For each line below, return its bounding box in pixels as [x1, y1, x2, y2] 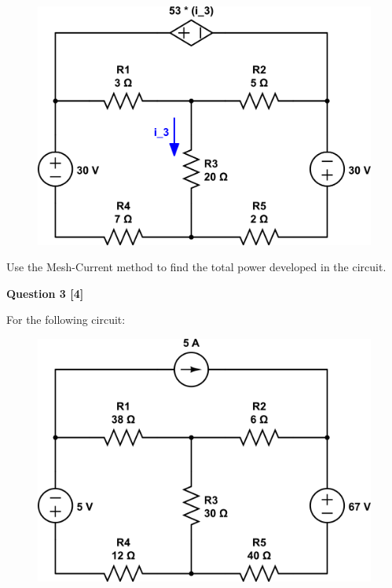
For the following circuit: [6, 311, 126, 328]
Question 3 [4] [6, 285, 84, 301]
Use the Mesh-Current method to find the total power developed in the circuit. [6, 259, 387, 275]
